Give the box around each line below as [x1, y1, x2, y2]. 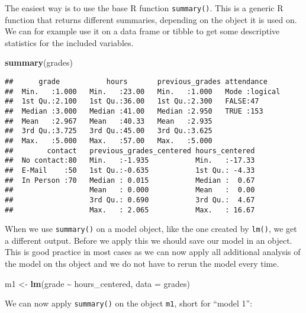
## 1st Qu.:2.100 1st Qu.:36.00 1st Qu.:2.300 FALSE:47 [5, 97, 259, 106]
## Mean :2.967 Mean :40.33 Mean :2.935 [5, 117, 212, 125]
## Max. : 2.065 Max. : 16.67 [5, 205, 255, 214]
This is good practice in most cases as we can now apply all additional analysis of [5, 246, 301, 258]
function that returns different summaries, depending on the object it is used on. [5, 13, 297, 25]
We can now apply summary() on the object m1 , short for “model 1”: [5, 297, 253, 309]
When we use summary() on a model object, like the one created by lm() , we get [5, 222, 297, 235]
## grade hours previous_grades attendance [5, 78, 268, 86]
